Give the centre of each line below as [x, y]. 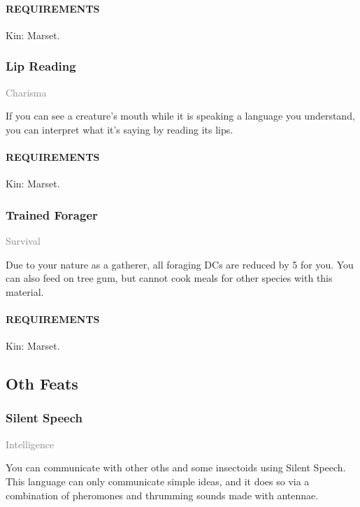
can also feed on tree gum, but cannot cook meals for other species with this [169, 278]
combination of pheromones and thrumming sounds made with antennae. [162, 495]
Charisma [26, 92]
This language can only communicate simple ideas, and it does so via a [158, 481]
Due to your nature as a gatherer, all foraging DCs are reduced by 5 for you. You [180, 264]
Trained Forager [52, 214]
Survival [23, 241]
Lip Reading [41, 66]
